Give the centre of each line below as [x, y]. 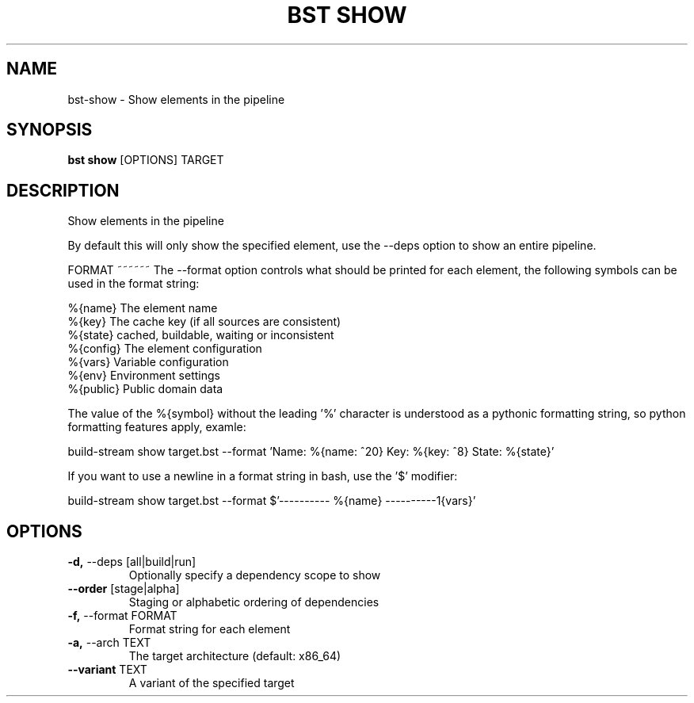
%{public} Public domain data [145, 389]
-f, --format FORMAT [122, 616]
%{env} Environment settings [144, 376]
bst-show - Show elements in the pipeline [176, 99]
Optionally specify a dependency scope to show [255, 575]
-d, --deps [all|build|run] [132, 562]
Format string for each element [210, 629]
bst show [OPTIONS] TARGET [146, 160]
